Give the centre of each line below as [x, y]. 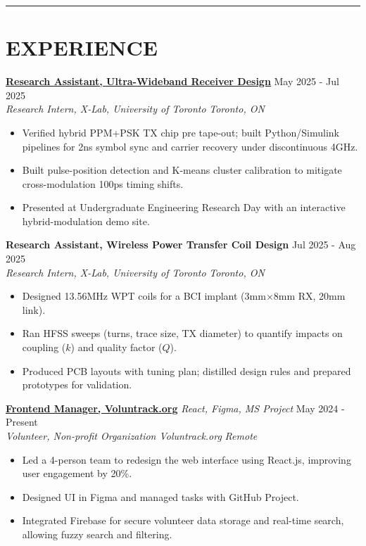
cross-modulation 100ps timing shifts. [103, 183]
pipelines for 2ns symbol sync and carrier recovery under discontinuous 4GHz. [190, 146]
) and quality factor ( [116, 347]
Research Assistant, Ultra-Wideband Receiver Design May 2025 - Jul [172, 81]
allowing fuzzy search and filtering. [97, 534]
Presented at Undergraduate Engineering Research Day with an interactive [184, 207]
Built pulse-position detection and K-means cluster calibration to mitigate [182, 170]
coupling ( [44, 347]
